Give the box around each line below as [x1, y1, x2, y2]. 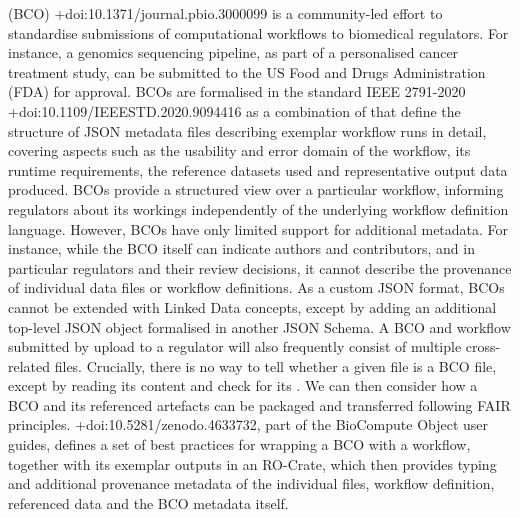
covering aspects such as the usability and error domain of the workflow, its [8, 140, 471, 161]
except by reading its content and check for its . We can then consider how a [8, 375, 478, 396]
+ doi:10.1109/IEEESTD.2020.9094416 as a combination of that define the [8, 100, 461, 121]
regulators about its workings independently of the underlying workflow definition [8, 198, 509, 219]
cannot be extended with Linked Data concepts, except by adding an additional [8, 296, 497, 317]
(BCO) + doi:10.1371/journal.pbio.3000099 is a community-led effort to [8, 3, 443, 23]
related [8, 355, 51, 376]
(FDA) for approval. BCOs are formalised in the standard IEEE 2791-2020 [8, 81, 466, 102]
